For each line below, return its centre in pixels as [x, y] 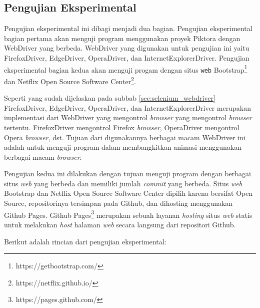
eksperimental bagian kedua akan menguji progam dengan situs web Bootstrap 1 [126, 69]
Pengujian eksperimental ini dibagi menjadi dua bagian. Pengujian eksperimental [128, 28]
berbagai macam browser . [43, 157]
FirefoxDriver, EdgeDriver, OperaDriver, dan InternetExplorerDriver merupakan [127, 107]
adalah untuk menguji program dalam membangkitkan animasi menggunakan [123, 147]
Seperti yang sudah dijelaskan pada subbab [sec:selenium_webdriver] [110, 98]
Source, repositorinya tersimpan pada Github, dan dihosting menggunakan [118, 203]
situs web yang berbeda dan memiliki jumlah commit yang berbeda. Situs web [123, 183]
